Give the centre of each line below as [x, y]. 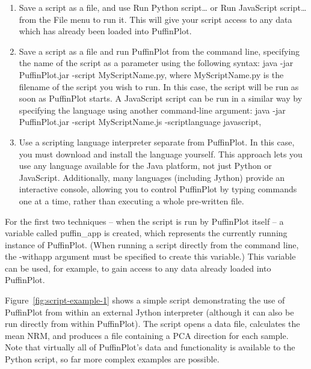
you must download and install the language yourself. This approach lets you [161, 154]
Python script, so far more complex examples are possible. [112, 359]
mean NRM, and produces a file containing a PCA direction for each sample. [147, 335]
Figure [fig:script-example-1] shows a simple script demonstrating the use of [145, 300]
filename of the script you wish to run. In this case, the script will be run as [159, 86]
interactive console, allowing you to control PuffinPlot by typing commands [158, 189]
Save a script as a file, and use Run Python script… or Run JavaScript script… [163, 7]
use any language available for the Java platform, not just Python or [145, 166]
